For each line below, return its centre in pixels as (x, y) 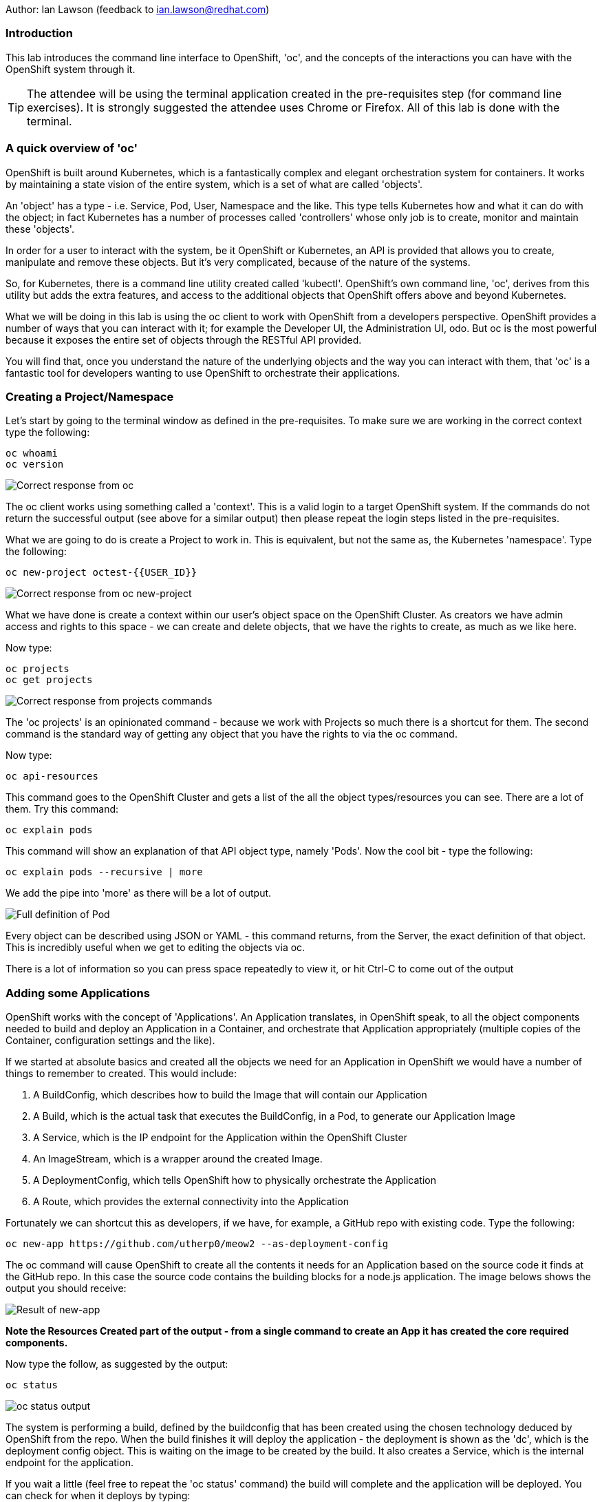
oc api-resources (52, 776)
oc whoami (32, 453)
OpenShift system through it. (71, 69)
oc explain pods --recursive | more (104, 872)
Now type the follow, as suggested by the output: (117, 1364)
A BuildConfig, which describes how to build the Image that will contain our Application (230, 1095)
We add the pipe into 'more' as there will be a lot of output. (139, 893)
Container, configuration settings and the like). (110, 1040)
